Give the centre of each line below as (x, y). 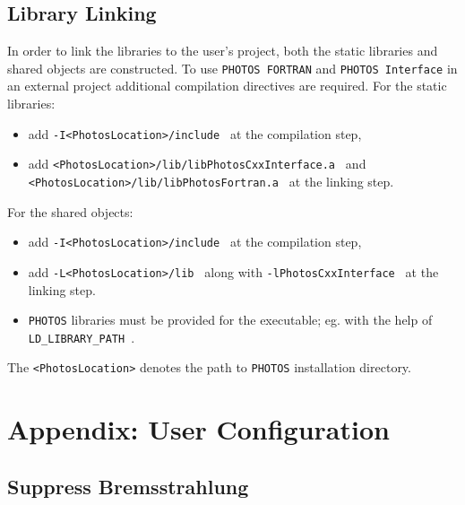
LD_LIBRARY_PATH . (82, 337)
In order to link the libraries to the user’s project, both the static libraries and (223, 51)
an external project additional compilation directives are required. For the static (227, 86)
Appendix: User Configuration (198, 429)
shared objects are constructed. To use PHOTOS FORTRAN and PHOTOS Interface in (232, 68)
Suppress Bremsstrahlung (128, 486)
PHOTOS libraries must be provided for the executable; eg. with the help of (230, 320)
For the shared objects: (70, 211)
